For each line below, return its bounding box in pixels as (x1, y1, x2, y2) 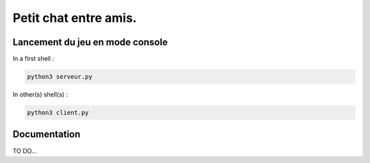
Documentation (12, 129, 81, 140)
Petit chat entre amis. (12, 10, 137, 25)
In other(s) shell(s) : (12, 90, 69, 99)
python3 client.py (27, 109, 89, 116)
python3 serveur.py (27, 73, 92, 81)
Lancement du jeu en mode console (12, 36, 168, 48)
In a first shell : (12, 55, 55, 63)
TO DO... (12, 147, 37, 155)
